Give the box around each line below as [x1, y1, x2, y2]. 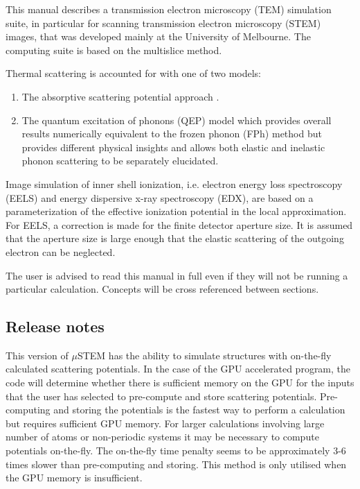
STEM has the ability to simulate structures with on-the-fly [77, 348, 332, 362]
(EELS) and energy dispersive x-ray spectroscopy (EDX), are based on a [6, 190, 314, 205]
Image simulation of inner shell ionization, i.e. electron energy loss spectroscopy [6, 176, 343, 191]
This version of [6, 348, 69, 362]
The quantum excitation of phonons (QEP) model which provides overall [21, 112, 332, 127]
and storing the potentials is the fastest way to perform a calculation [53, 402, 345, 417]
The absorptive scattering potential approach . [21, 89, 219, 103]
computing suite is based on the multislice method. [6, 42, 222, 57]
